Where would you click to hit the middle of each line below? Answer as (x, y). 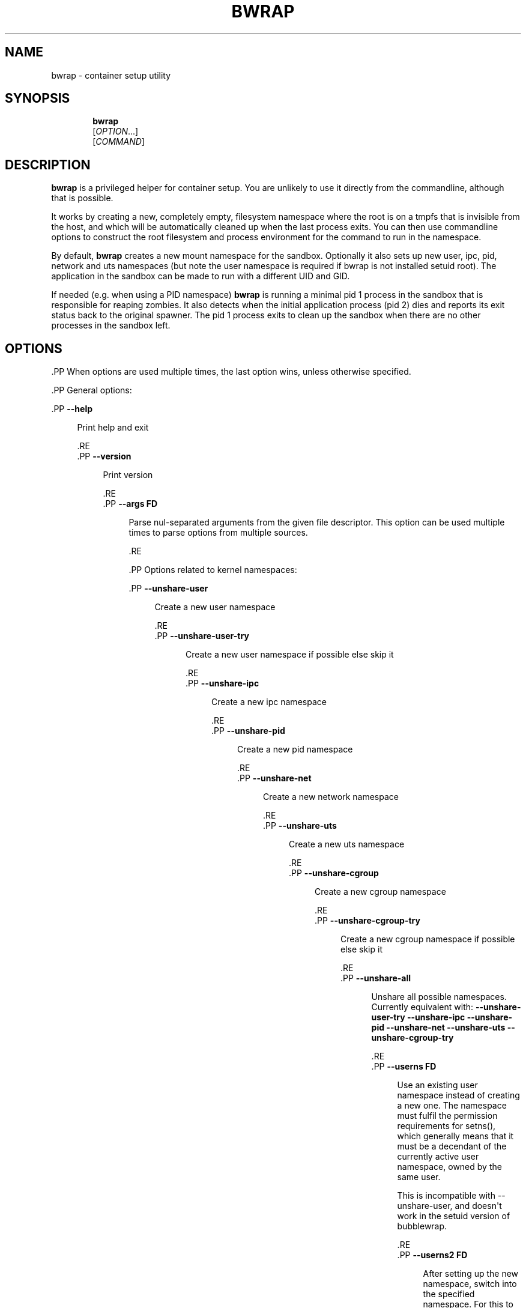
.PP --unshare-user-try (202, 636)
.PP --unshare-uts (300, 826)
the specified (449, 1294)
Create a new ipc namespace (269, 702)
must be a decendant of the (452, 1146)
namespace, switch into (470, 1284)
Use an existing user (437, 1085)
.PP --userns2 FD (432, 1255)
